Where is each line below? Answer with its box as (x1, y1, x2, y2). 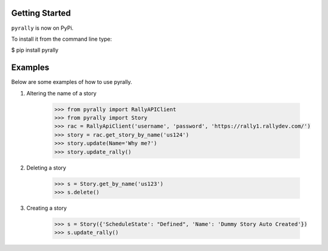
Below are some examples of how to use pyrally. (11, 78, 132, 86)
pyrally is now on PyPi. (11, 24, 74, 32)
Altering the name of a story (26, 89, 97, 97)
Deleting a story (26, 164, 66, 171)
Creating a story (26, 204, 67, 211)
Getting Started (11, 8, 71, 18)
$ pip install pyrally (11, 46, 59, 54)
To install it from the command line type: (11, 35, 112, 43)
